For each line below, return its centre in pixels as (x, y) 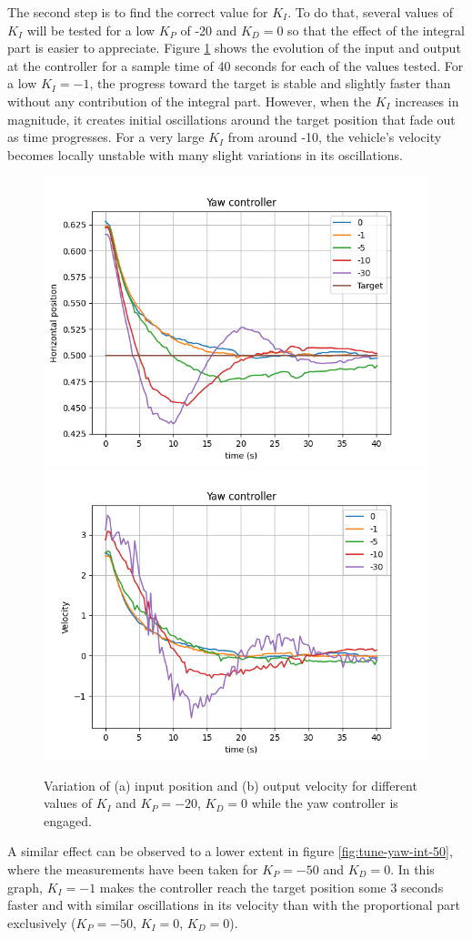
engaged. (68, 820)
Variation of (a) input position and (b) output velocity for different (231, 785)
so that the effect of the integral (376, 30)
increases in (427, 101)
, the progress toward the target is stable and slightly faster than (270, 83)
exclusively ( (42, 922)
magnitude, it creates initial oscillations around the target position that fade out (231, 119)
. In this (412, 868)
